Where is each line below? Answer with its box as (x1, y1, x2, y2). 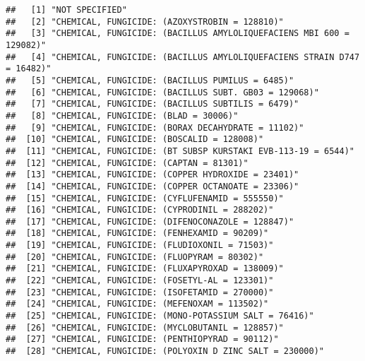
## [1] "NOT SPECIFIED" (6, 5, 127, 15)
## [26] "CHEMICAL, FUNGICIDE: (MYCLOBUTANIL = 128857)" (6, 322, 284, 333)
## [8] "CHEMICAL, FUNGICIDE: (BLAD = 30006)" (6, 110, 239, 121)
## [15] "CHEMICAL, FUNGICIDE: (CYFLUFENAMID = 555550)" (6, 193, 284, 203)
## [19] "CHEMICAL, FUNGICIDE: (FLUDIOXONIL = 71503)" (6, 240, 274, 251)
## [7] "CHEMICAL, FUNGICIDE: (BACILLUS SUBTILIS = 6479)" (6, 99, 299, 110)
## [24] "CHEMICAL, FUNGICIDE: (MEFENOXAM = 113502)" (6, 299, 269, 309)
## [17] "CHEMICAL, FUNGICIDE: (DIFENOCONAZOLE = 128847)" (6, 216, 294, 227)
